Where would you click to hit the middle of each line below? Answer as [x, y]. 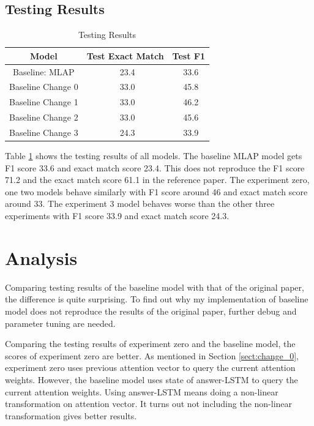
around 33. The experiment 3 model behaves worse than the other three [140, 204]
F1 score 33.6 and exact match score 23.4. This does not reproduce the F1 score [155, 167]
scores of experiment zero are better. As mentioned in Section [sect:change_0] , [152, 355]
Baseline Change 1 [44, 102]
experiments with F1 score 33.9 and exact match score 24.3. [117, 216]
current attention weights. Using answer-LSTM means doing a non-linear [142, 391]
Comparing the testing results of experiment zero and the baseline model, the [150, 344]
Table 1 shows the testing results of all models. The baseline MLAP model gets [154, 156]
